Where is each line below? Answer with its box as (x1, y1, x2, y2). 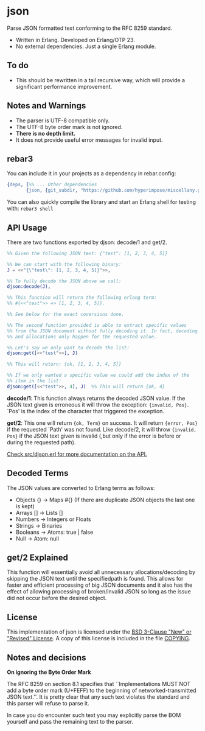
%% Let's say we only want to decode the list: (7, 345, 130, 351)
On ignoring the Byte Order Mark (7, 668, 91, 676)
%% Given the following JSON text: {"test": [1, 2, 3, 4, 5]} (7, 250, 168, 256)
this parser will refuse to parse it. (7, 700, 90, 707)
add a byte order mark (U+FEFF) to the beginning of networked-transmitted (7, 687, 196, 694)
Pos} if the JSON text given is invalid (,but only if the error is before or (7, 432, 181, 439)
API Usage (7, 222, 47, 233)
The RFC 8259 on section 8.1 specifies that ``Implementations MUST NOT (7, 680, 191, 688)
